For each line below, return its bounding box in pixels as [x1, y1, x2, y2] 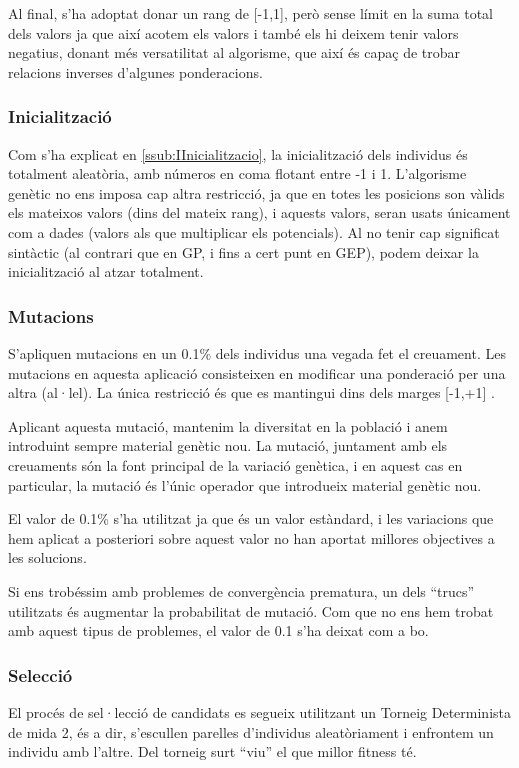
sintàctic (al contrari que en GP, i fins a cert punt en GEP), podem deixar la [8, 241, 479, 262]
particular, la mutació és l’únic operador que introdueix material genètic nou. [8, 474, 482, 495]
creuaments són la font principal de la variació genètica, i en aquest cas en [8, 454, 463, 475]
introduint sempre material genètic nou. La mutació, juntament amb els [8, 435, 448, 456]
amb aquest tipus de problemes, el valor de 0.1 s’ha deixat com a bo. [8, 620, 429, 641]
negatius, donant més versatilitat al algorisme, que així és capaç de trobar [8, 42, 461, 63]
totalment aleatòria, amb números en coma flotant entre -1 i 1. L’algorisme [8, 163, 467, 184]
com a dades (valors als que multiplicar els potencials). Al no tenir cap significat [8, 221, 500, 242]
